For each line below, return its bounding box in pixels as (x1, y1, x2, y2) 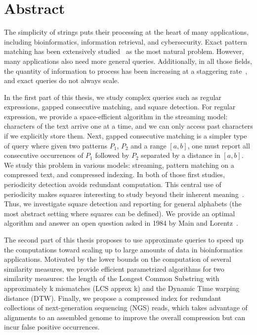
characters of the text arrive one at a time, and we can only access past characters (4, 121, 253, 131)
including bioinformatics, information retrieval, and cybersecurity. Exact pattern (4, 36, 247, 47)
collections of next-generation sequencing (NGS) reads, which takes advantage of (4, 302, 248, 313)
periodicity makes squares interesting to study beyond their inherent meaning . (4, 189, 244, 199)
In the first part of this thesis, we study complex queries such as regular (4, 92, 221, 102)
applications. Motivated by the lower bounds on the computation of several (4, 254, 231, 264)
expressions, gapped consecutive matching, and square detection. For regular (4, 101, 236, 112)
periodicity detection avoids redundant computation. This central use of (4, 179, 221, 190)
